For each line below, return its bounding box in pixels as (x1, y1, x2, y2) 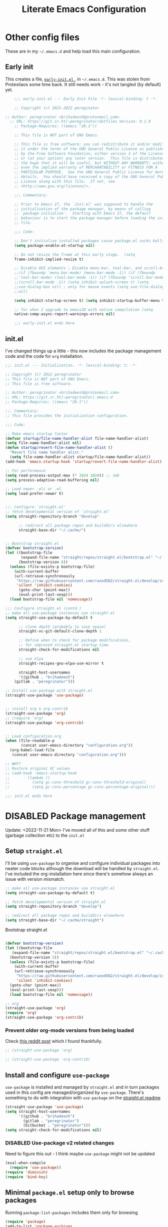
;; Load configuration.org (5, 734, 61, 739)
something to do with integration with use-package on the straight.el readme (5, 1094, 161, 1100)
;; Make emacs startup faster (5, 431, 68, 436)
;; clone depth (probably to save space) (18, 624, 106, 629)
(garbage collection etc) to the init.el (5, 832, 85, 838)
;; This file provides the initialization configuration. (5, 413, 128, 418)
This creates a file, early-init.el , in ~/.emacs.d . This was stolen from (5, 76, 150, 82)
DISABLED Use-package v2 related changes (5, 1139, 114, 1146)
